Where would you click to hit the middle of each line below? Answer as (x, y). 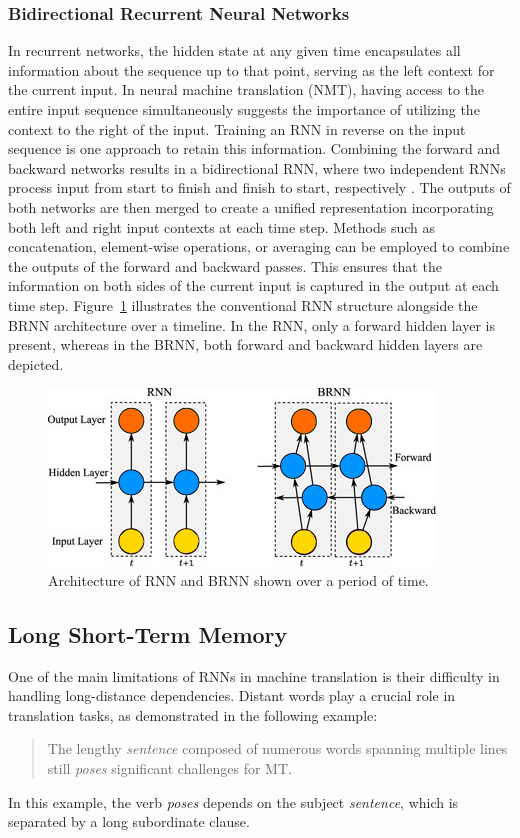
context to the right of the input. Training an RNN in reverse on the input (237, 128)
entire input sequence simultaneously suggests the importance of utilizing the (244, 109)
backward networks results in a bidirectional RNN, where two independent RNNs (257, 167)
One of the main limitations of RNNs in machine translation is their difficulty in (254, 675)
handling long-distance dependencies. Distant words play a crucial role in (232, 695)
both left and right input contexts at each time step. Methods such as (222, 226)
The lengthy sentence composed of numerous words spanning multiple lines (277, 748)
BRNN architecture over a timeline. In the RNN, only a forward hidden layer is (251, 324)
